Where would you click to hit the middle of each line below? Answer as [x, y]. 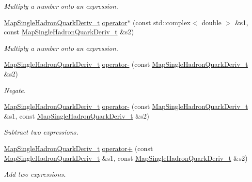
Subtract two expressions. [41, 132]
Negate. [15, 90]
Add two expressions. [35, 174]
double [212, 22]
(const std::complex [162, 22]
